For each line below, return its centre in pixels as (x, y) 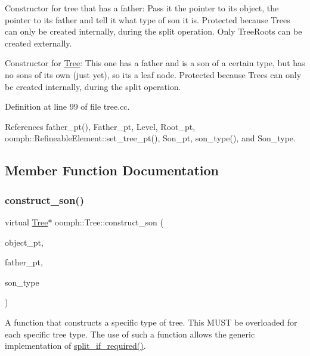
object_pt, (24, 242)
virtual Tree (27, 222)
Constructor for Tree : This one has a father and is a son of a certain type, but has (155, 63)
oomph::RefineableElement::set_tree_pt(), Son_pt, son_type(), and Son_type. (150, 138)
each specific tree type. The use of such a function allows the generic (130, 334)
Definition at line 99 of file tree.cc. (67, 106)
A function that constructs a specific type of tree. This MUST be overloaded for (151, 322)
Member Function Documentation (112, 170)
